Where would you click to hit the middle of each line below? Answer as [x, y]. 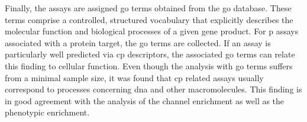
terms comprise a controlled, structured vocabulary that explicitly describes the [149, 19]
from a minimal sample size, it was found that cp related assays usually [134, 77]
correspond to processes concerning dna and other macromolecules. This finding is [153, 89]
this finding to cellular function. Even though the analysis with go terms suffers [149, 65]
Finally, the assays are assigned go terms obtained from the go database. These [148, 8]
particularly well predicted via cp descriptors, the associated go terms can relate [150, 54]
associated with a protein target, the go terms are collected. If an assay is [138, 42]
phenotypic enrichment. [47, 112]
